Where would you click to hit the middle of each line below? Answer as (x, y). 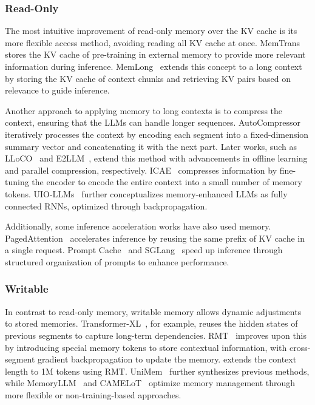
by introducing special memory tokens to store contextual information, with (146, 347)
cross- (300, 347)
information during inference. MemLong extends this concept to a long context (154, 66)
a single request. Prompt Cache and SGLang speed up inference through (144, 250)
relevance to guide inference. (57, 90)
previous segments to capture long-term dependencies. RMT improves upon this (156, 335)
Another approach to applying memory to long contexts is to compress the (144, 110)
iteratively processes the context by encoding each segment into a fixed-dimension (157, 134)
